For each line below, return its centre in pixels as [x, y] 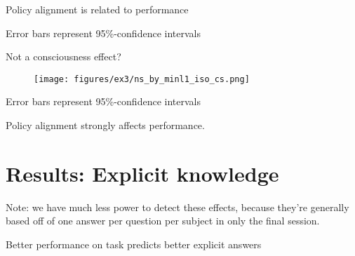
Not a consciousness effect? [63, 56]
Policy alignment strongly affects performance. [105, 125]
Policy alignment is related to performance [97, 9]
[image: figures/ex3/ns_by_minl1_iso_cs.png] [142, 79]
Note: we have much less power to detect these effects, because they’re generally [177, 207]
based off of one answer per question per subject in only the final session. [163, 221]
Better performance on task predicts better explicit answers [134, 244]
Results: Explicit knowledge [142, 173]
